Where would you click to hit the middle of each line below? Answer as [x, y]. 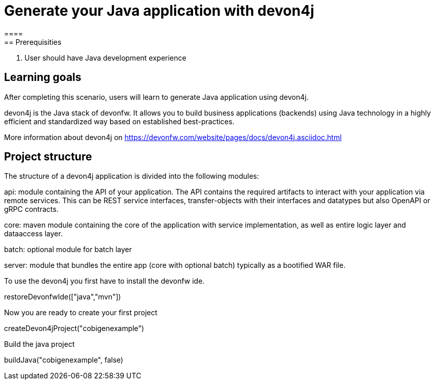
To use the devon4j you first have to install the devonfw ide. [104, 281]
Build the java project [39, 344]
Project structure [48, 157]
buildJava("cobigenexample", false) [64, 360]
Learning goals [43, 77]
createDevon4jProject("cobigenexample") [74, 328]
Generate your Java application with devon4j [159, 11]
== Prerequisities [33, 42]
